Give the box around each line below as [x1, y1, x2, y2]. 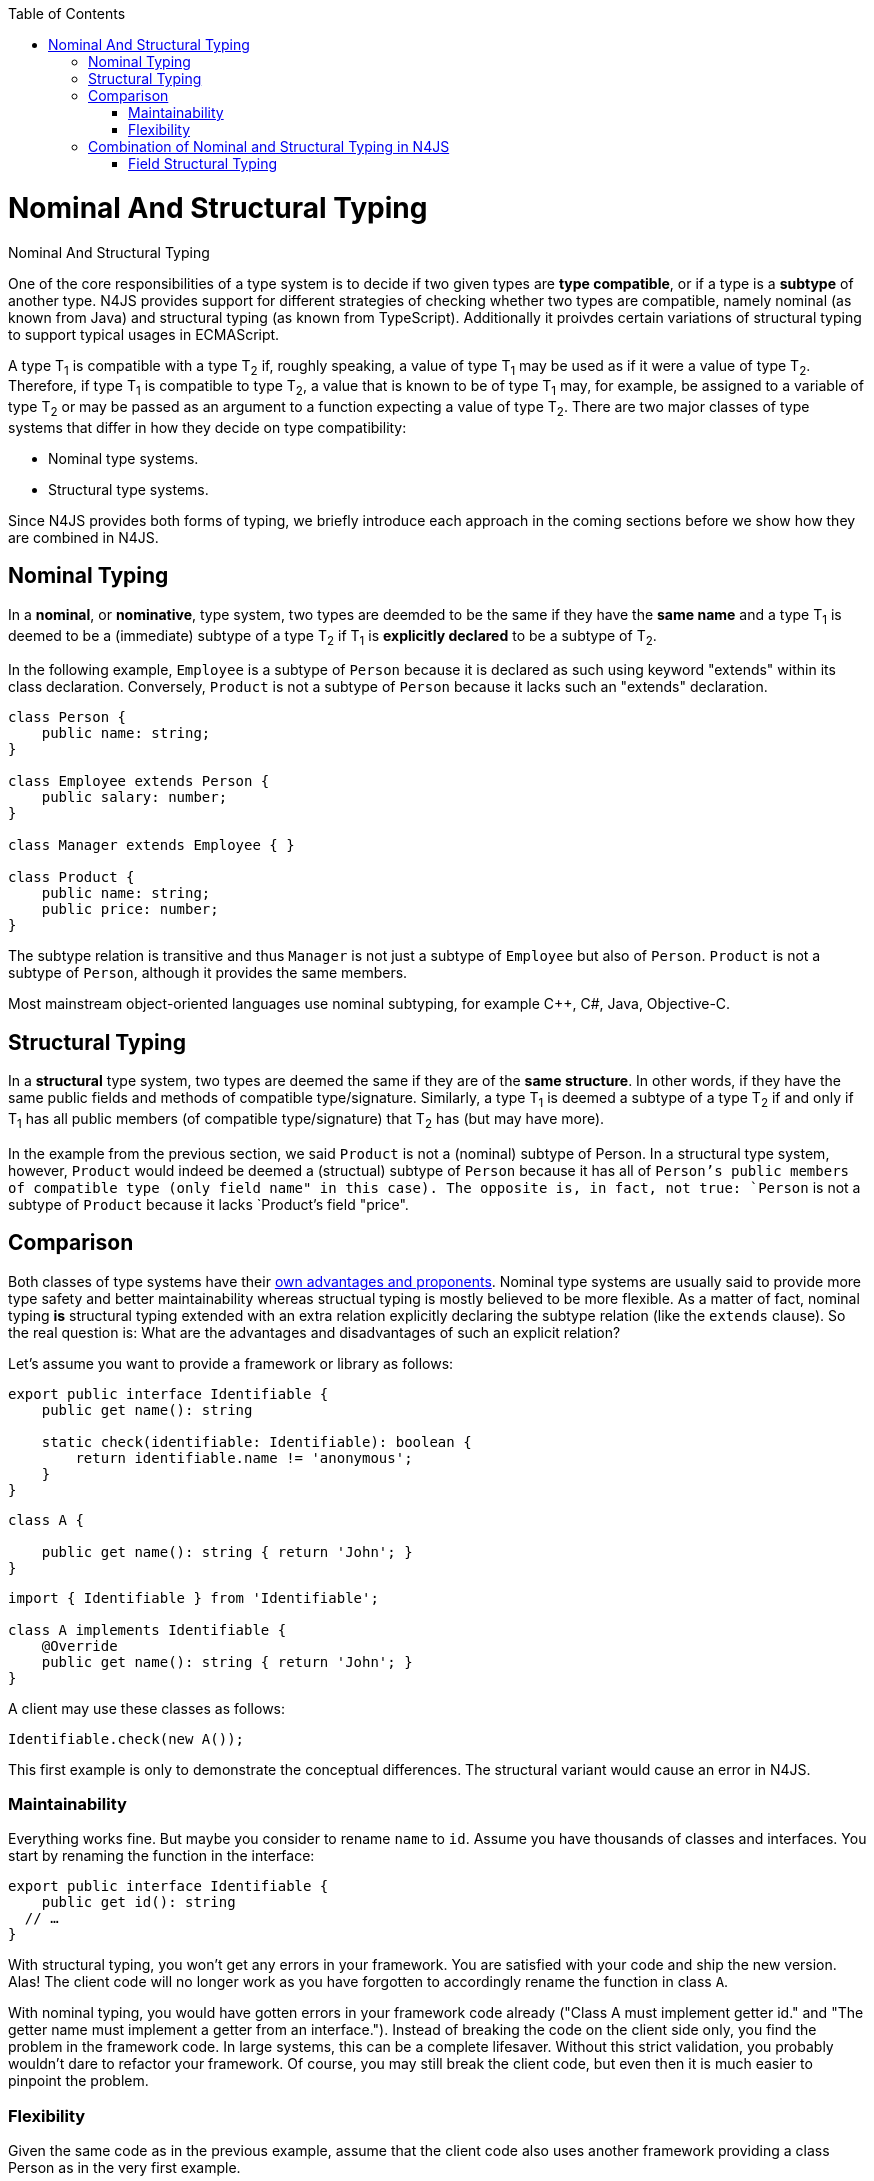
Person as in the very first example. [8, 2159, 241, 2177]
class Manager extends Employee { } [8, 837, 295, 854]
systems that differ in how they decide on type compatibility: [8, 418, 407, 436]
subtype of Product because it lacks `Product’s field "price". [8, 1195, 409, 1213]
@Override [41, 1637, 118, 1654]
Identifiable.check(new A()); [8, 1730, 245, 1747]
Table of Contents [8, 5, 126, 22]
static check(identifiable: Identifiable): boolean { [41, 1433, 472, 1450]
